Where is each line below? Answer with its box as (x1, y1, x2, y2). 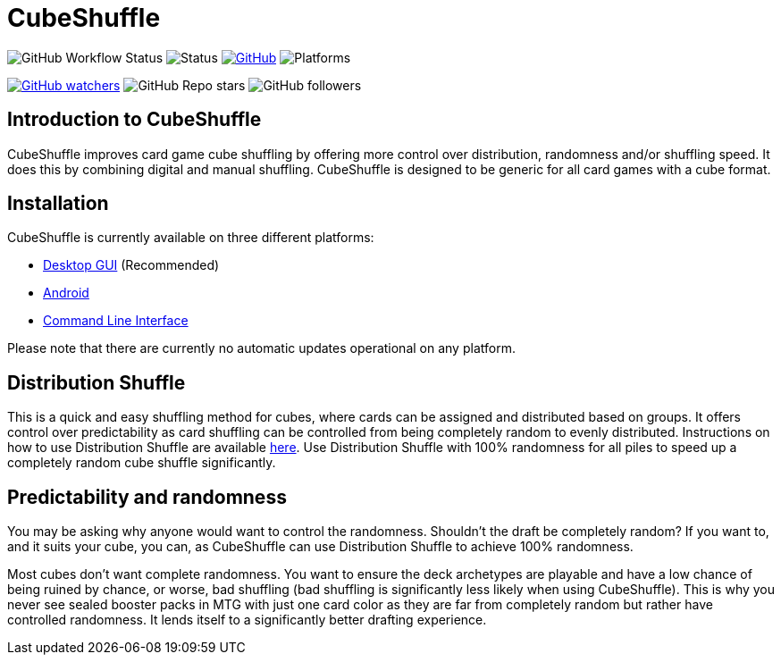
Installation (7, 192, 109, 215)
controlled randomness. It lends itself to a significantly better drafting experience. (7, 612, 487, 628)
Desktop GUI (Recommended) (43, 257, 220, 273)
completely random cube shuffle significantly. (7, 455, 276, 471)
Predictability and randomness (7, 485, 287, 508)
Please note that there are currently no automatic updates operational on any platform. (7, 340, 516, 356)
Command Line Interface (43, 313, 189, 329)
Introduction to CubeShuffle (7, 108, 262, 131)
